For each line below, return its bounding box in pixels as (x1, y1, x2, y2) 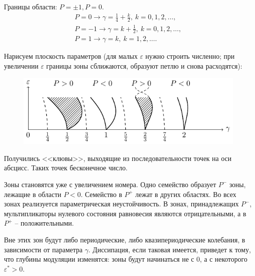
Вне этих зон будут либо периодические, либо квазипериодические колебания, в (4, 234, 245, 244)
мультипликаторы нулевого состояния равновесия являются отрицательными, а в (4, 208, 247, 218)
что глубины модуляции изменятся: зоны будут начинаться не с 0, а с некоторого (4, 254, 248, 264)
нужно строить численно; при (145, 51, 235, 61)
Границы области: (4, 1, 57, 11)
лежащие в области (4, 189, 62, 199)
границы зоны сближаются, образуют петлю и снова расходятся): (46, 60, 243, 71)
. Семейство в (80, 189, 122, 199)
